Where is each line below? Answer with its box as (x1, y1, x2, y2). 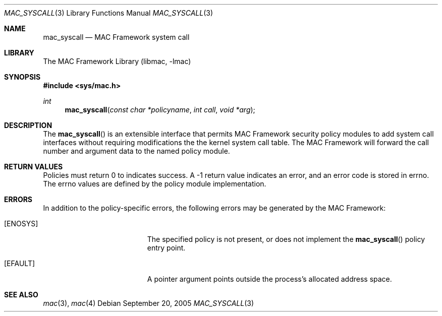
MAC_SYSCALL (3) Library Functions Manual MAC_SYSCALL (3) (4, 9, 213, 17)
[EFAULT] (4, 259, 35, 268)
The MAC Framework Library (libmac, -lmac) (43, 57, 191, 66)
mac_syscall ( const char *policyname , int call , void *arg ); (65, 105, 255, 114)
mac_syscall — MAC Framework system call (43, 33, 190, 41)
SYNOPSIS (4, 73, 41, 81)
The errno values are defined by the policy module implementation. (43, 179, 266, 188)
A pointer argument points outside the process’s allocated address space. (147, 275, 392, 283)
